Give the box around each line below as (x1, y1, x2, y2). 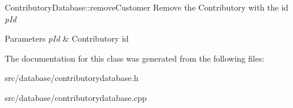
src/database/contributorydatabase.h (5, 72, 139, 84)
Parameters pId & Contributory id (5, 32, 129, 45)
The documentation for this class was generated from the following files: (5, 52, 265, 64)
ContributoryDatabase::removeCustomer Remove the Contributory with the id (5, 1, 289, 13)
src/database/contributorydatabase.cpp (5, 91, 147, 103)
